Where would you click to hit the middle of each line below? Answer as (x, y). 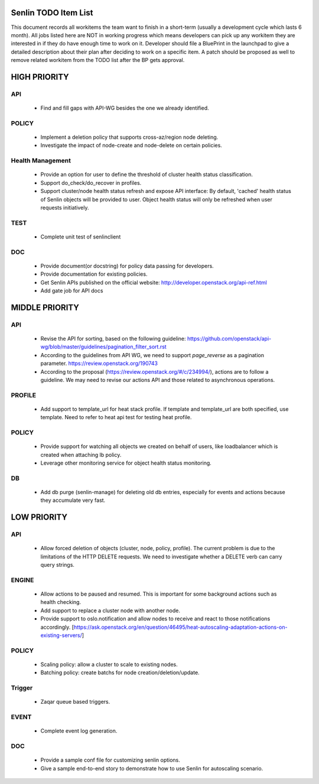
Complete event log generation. (79, 731)
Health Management (41, 161)
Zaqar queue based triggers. (75, 702)
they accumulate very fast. (73, 500)
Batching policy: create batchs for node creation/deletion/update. (120, 672)
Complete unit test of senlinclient (81, 237)
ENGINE (22, 580)
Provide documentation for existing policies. (94, 274)
